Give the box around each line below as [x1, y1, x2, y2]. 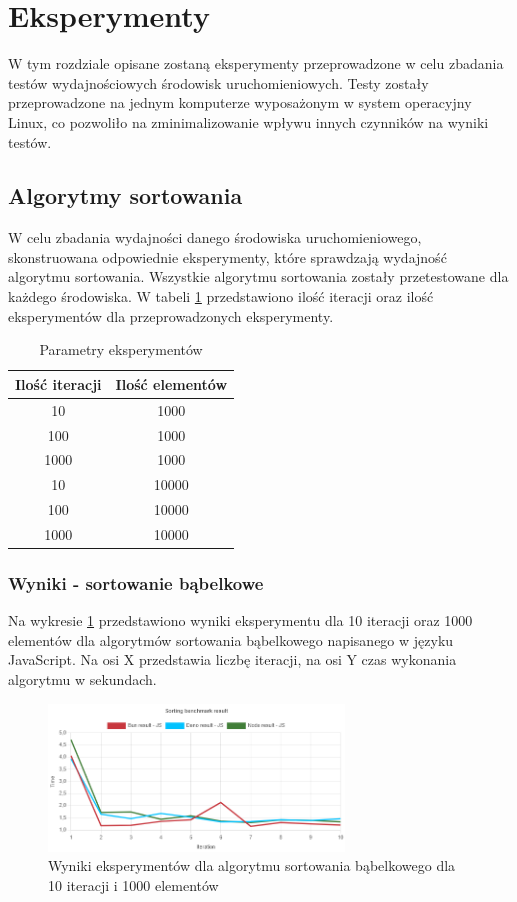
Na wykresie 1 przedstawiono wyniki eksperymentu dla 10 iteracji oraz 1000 [8, 610, 473, 631]
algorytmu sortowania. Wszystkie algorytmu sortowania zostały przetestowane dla [8, 266, 509, 287]
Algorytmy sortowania [8, 180, 243, 211]
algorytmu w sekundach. [8, 669, 157, 690]
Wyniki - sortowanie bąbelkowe [8, 570, 264, 595]
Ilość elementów [115, 373, 228, 394]
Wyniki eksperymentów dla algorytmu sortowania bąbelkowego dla [48, 855, 456, 876]
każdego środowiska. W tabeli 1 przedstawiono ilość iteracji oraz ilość [8, 286, 434, 307]
